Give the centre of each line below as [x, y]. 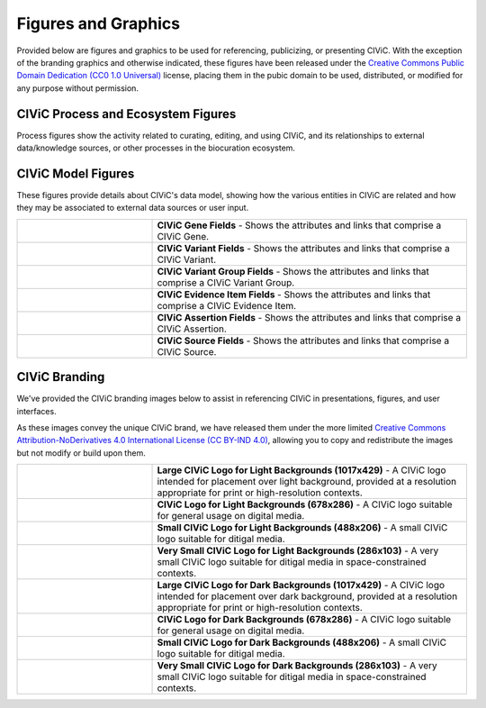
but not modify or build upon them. [81, 453]
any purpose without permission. [78, 88]
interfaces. [37, 411]
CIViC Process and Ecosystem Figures [126, 114]
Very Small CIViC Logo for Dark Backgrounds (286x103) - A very [297, 666]
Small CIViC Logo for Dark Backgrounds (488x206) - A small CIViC [302, 642]
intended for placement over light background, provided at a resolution [307, 482]
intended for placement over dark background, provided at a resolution [307, 596]
